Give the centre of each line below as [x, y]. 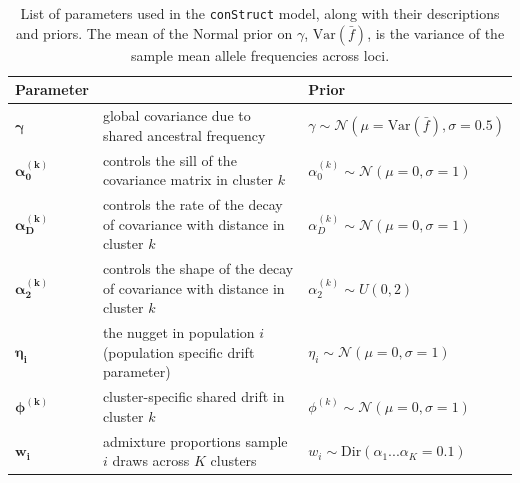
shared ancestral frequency [184, 134]
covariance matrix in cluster [188, 179]
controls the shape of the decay [198, 268]
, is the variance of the [436, 32]
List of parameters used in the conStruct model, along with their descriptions [260, 13]
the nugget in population [178, 332]
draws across [151, 460]
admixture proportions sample [195, 440]
